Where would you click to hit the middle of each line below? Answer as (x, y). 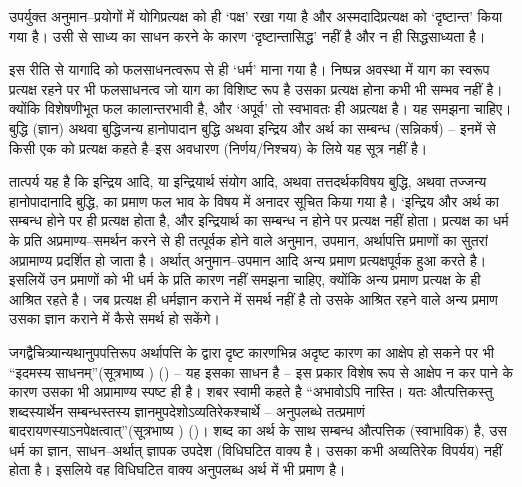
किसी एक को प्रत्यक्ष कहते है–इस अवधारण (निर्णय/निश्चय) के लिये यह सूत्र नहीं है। (218, 147)
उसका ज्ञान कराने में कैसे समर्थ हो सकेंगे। (114, 318)
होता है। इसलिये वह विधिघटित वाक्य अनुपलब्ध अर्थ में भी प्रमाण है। (177, 469)
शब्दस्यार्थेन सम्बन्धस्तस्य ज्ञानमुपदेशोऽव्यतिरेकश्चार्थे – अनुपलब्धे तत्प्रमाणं (187, 410)
